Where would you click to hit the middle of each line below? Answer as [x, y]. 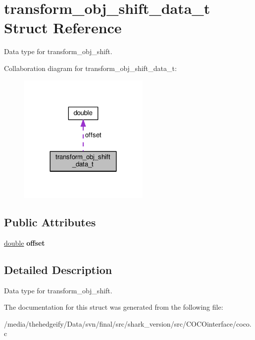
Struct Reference [63, 28]
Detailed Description [58, 269]
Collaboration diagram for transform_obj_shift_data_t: [90, 68]
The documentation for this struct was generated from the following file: [114, 307]
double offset [25, 242]
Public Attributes [50, 222]
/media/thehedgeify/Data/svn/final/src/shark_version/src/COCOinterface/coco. [128, 323]
